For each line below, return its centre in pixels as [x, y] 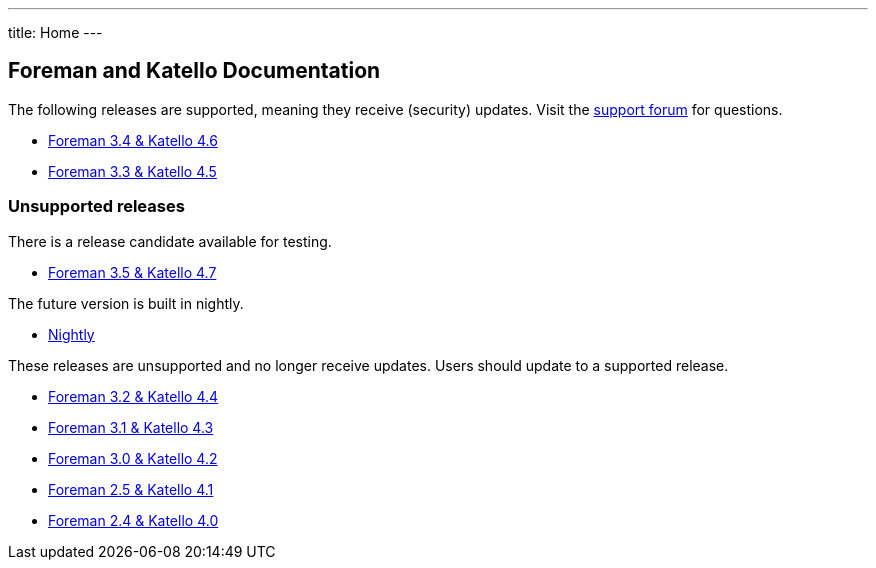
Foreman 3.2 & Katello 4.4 [133, 396]
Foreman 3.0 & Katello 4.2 [133, 458]
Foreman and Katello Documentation [194, 71]
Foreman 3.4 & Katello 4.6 [133, 140]
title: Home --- [55, 32]
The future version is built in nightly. [126, 303]
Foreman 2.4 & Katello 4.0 [133, 520]
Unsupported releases [96, 206]
